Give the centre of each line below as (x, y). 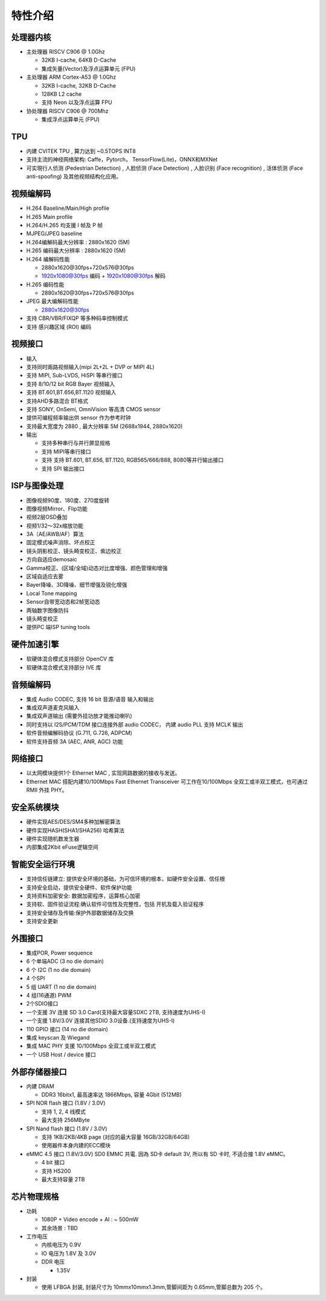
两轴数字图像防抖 (47, 610)
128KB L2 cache (62, 94)
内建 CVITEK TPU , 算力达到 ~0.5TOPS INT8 (81, 151)
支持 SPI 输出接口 (63, 468)
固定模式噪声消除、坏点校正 (61, 543)
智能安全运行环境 (43, 865)
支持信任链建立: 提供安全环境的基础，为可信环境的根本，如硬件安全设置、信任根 (126, 879)
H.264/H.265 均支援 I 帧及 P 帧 (65, 225)
